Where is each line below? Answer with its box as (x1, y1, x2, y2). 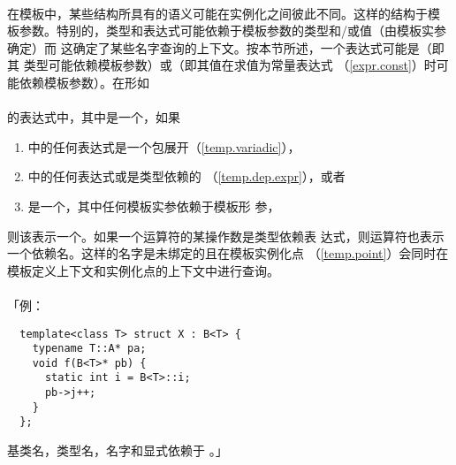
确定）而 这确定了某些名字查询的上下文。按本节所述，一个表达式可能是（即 (7, 38, 445, 57)
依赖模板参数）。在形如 (19, 72, 149, 91)
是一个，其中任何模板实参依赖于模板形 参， (27, 196, 280, 215)
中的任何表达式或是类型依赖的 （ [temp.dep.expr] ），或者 (27, 167, 346, 186)
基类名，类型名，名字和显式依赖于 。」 (7, 441, 228, 460)
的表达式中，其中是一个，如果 (7, 108, 180, 126)
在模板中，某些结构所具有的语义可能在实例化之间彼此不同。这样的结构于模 (7, 4, 440, 22)
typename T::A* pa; (32, 342, 147, 355)
